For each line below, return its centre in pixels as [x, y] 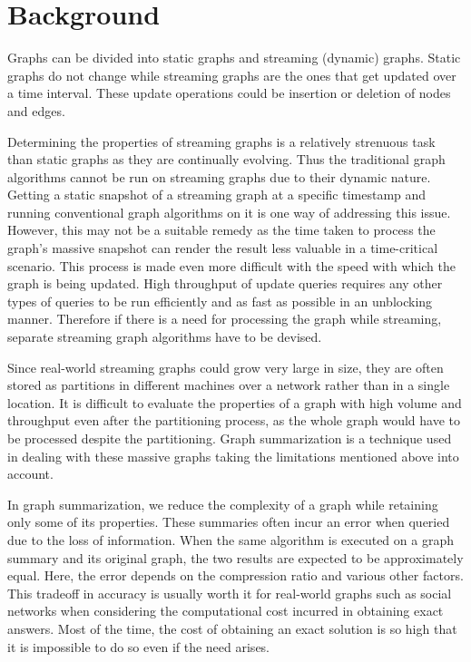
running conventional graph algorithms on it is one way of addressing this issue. [229, 212]
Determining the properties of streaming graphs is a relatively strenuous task [221, 141]
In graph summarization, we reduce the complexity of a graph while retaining [223, 504]
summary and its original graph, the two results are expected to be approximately [235, 557]
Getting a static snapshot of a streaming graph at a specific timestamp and [217, 195]
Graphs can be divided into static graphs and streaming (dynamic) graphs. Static [234, 58]
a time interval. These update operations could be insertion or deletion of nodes [229, 93]
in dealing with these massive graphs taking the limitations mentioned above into [233, 456]
